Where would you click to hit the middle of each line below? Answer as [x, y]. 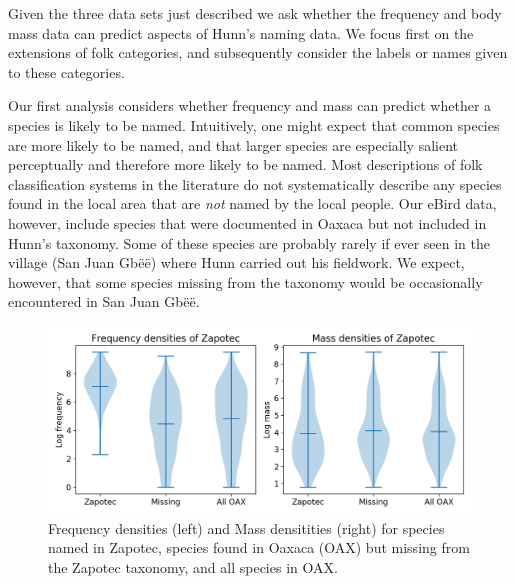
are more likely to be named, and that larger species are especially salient [233, 144]
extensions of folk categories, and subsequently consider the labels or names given [258, 52]
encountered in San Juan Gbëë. [104, 301]
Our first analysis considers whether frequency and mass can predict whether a [250, 105]
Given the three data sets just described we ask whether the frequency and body [255, 13]
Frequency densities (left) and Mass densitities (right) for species [246, 527]
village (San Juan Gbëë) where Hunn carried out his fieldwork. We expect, [236, 262]
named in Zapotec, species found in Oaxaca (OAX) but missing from [259, 547]
